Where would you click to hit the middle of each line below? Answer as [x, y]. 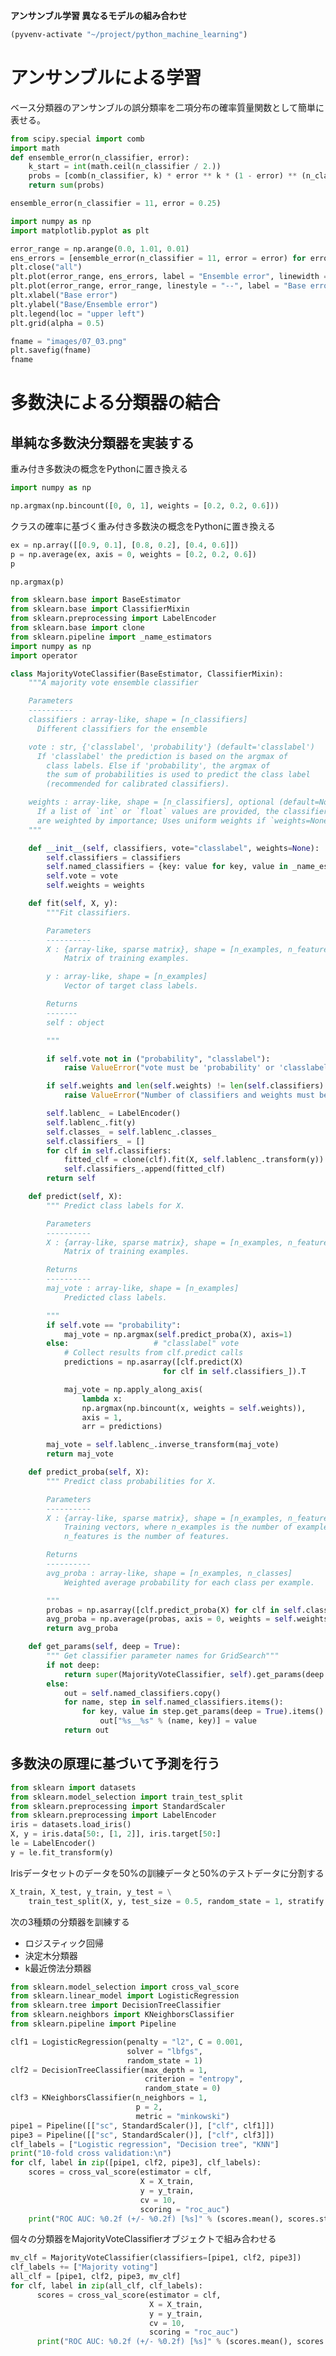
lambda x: [102, 1399]
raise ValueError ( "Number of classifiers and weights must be [196, 1095]
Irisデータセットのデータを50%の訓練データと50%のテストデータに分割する [167, 1873]
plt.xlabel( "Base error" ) [64, 295]
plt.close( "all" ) [46, 267]
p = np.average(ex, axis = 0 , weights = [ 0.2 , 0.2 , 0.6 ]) [133, 554]
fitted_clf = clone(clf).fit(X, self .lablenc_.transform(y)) [194, 1160]
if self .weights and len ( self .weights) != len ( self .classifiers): [187, 1086]
